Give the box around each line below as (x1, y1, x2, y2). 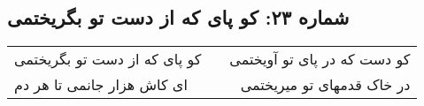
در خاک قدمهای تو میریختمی (240, 74, 411, 95)
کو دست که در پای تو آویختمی (229, 49, 411, 70)
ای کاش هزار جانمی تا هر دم (14, 74, 188, 95)
